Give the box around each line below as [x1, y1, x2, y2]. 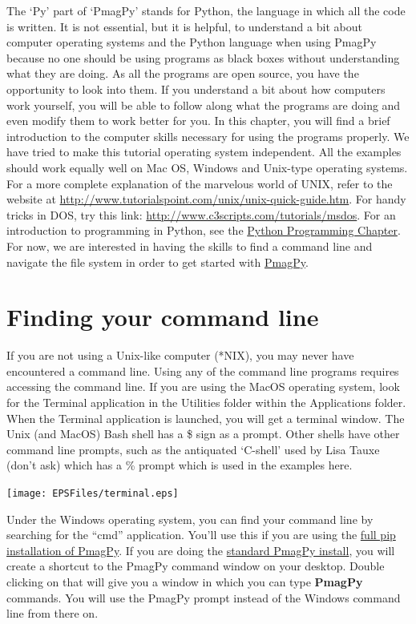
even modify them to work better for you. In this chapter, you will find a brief [6, 112, 390, 129]
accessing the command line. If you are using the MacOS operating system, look [6, 378, 400, 395]
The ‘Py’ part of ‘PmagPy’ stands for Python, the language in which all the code [6, 2, 406, 18]
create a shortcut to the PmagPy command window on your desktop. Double [6, 558, 385, 574]
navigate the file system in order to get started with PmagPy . [6, 253, 309, 270]
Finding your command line [6, 300, 319, 333]
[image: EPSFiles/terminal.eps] [6, 487, 179, 499]
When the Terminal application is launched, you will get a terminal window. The [6, 409, 405, 426]
